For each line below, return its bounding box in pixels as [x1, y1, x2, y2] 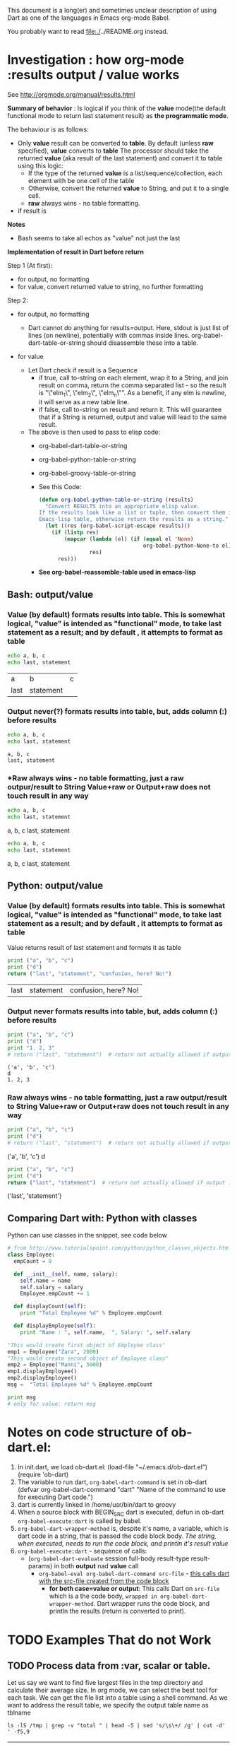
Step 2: [7, 296, 28, 305]
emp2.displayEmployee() [7, 1375, 78, 1382]
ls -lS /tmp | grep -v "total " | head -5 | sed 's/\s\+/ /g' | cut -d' [7, 1722, 226, 1729]
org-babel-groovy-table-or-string [38, 469, 136, 477]
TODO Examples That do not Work [7, 1632, 212, 1647]
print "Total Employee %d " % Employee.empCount [20, 1310, 162, 1317]
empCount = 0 [13, 1257, 52, 1264]
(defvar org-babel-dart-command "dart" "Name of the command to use [17, 1485, 226, 1493]
